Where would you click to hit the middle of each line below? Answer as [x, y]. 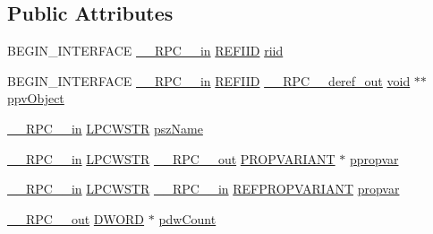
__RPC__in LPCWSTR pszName [105, 128]
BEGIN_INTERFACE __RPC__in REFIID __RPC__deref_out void [209, 80]
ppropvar [374, 158]
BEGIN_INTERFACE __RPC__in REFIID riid [145, 51]
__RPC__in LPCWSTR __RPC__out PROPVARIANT [171, 158]
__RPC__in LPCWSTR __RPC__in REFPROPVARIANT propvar [204, 189]
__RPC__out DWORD [76, 218]
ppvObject [36, 98]
